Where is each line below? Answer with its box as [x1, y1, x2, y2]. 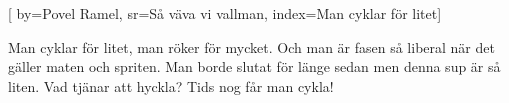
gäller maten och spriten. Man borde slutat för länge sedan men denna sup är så [8, 56, 501, 77]
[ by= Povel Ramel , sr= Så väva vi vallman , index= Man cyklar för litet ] [8, 3, 442, 23]
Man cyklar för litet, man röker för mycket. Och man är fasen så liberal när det [8, 36, 495, 57]
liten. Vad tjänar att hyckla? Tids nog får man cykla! [8, 75, 334, 96]
